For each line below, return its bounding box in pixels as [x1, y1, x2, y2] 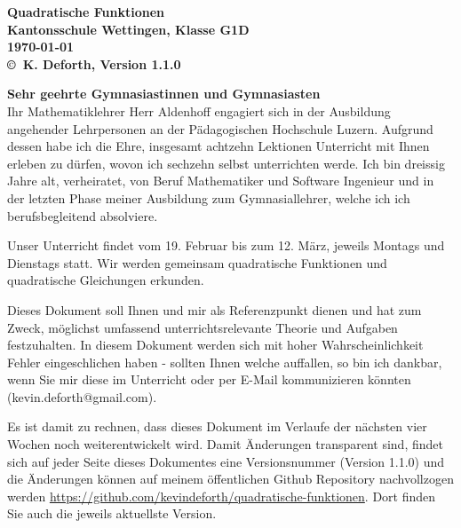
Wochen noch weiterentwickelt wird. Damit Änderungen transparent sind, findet [7, 435, 443, 453]
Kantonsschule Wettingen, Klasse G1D [7, 20, 250, 38]
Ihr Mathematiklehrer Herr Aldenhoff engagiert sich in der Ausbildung [7, 101, 391, 120]
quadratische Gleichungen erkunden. [7, 271, 204, 289]
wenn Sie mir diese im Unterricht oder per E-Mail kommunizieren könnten [7, 370, 411, 389]
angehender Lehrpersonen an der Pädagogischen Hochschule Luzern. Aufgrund [7, 119, 433, 138]
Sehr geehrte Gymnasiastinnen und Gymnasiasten [7, 84, 321, 103]
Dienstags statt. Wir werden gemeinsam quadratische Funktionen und [7, 253, 387, 272]
